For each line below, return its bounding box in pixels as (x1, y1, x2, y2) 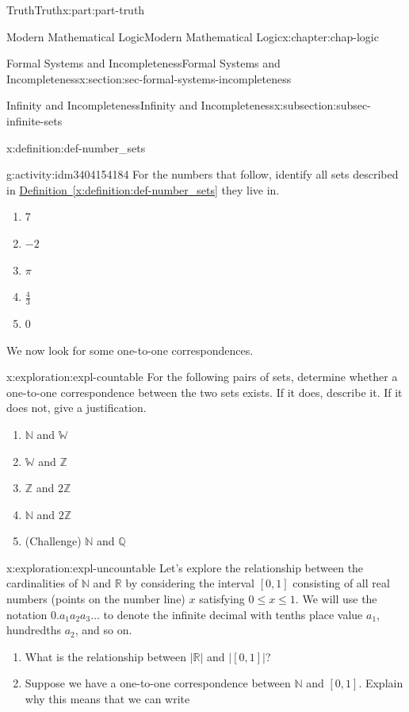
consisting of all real (292, 575, 390, 591)
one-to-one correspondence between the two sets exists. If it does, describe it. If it (6, 383, 403, 400)
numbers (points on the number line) (6, 591, 185, 607)
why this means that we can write (25, 691, 190, 707)
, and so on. (75, 622, 132, 638)
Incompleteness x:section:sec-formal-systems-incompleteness (6, 70, 292, 87)
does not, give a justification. (6, 399, 147, 416)
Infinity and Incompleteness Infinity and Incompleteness (6, 97, 274, 114)
